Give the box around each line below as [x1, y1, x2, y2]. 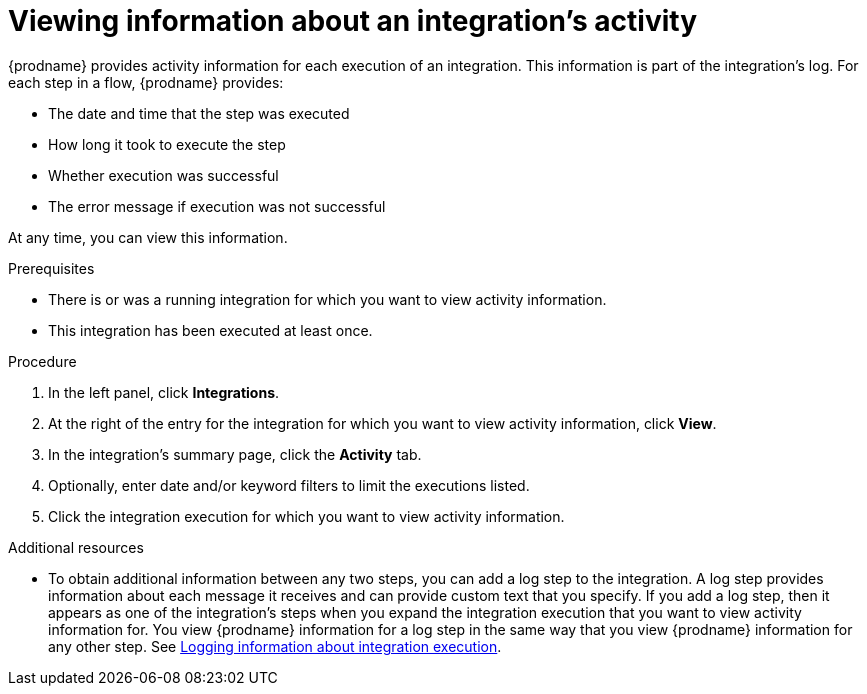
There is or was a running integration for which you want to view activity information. [48, 290, 607, 308]
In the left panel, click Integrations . [48, 383, 280, 401]
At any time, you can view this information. [8, 228, 288, 246]
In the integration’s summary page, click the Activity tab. [48, 445, 422, 463]
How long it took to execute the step [48, 135, 286, 153]
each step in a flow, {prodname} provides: [8, 73, 284, 91]
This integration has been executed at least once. [48, 321, 373, 339]
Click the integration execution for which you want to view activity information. [48, 507, 565, 525]
